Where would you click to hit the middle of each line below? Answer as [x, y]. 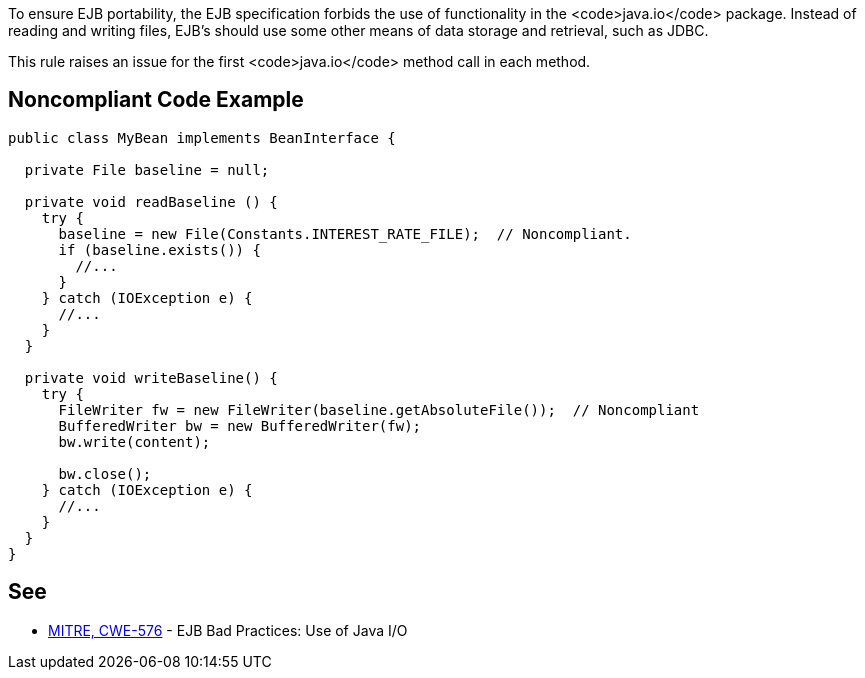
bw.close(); [105, 473]
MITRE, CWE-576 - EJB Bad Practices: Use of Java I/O [228, 630]
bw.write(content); [134, 441]
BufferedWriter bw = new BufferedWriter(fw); [240, 425]
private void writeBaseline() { [151, 377]
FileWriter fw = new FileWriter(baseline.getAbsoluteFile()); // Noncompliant [379, 409]
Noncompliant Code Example [156, 100]
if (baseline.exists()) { [159, 249]
